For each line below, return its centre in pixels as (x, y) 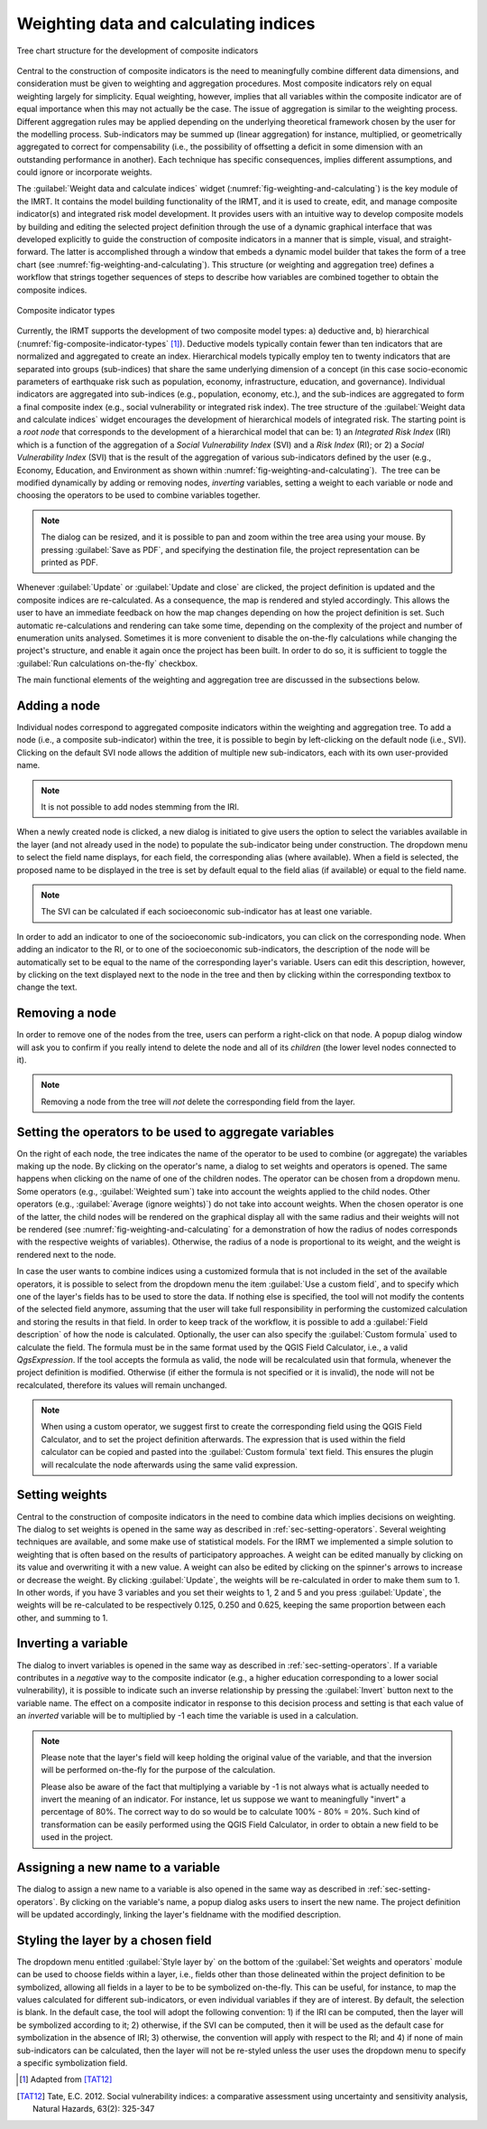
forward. (32, 252)
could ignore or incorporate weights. (84, 173)
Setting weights (62, 1495)
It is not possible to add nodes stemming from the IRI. (140, 807)
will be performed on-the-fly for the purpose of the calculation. (158, 1770)
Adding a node (59, 705)
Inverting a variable (72, 1643)
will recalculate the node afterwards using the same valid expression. (169, 1465)
